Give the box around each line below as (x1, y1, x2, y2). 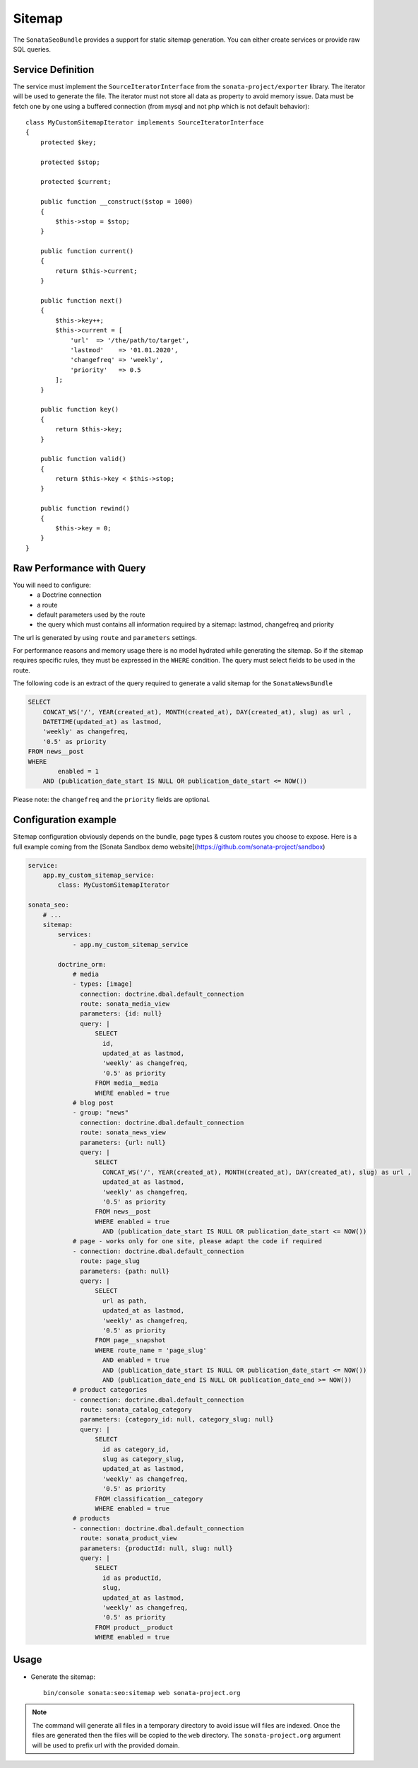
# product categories (72, 1386, 148, 1394)
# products (72, 1514, 111, 1523)
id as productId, (102, 1574, 162, 1582)
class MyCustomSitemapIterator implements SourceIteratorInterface (25, 119, 264, 127)
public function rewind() (40, 504, 131, 513)
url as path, (102, 1296, 148, 1305)
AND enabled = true (102, 1356, 169, 1364)
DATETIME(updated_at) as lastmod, (42, 718, 162, 726)
